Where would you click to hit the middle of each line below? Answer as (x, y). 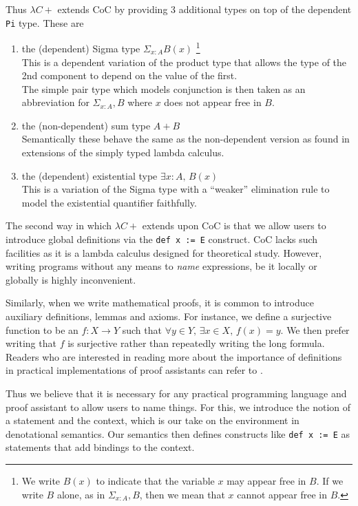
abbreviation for (55, 102)
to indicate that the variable (155, 481)
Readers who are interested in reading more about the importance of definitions (174, 356)
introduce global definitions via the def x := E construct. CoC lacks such (162, 239)
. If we (330, 481)
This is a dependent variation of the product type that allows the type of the (184, 62)
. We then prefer (315, 329)
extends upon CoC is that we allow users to (234, 225)
